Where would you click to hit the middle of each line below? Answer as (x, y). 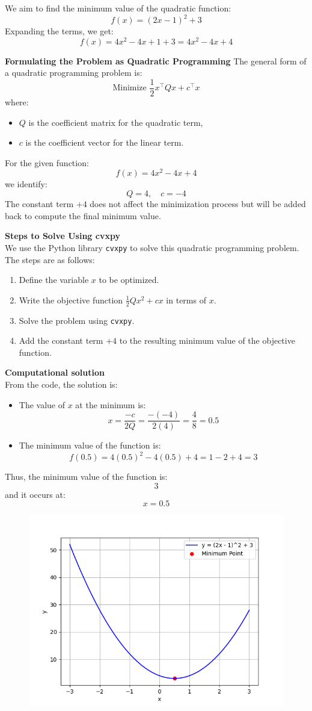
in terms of (186, 300)
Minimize (130, 88)
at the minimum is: (111, 404)
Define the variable (54, 280)
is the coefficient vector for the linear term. (105, 142)
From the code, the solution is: (61, 384)
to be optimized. (129, 280)
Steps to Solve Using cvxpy (63, 236)
